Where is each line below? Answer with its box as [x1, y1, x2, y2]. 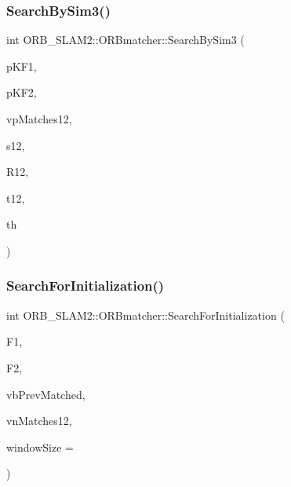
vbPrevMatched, [6, 386, 85, 402]
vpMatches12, [6, 111, 72, 126]
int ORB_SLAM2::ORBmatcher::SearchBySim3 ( [6, 31, 245, 48]
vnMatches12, [6, 412, 72, 429]
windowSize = [6, 438, 74, 455]
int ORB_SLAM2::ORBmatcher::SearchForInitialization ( [6, 306, 285, 323]
